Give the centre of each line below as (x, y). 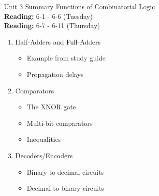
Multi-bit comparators (60, 123)
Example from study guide (66, 58)
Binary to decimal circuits (65, 172)
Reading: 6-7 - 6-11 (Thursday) (52, 25)
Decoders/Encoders (44, 155)
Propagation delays (55, 74)
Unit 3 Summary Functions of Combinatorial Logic (79, 6)
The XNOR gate (51, 107)
